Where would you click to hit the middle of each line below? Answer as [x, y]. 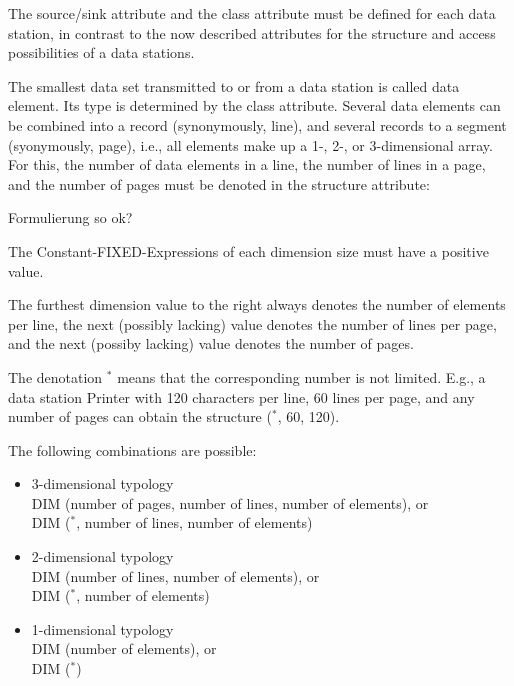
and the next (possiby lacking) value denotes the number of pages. [211, 343]
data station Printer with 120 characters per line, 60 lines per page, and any [241, 396]
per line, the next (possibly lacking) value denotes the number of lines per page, [252, 323]
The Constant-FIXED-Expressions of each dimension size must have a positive [248, 250]
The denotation [55, 376]
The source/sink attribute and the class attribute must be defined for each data [252, 13]
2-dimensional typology [102, 556]
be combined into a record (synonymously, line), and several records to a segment [257, 124]
